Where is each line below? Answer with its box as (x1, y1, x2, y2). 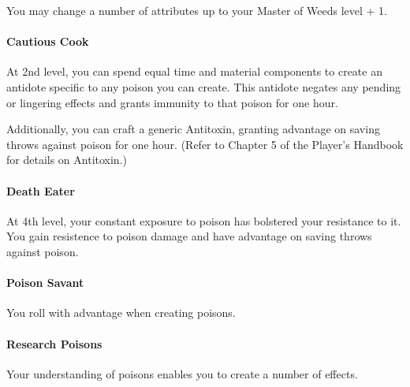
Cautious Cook (6, 33, 89, 50)
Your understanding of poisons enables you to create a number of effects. (6, 365, 358, 381)
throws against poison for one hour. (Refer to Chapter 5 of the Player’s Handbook (6, 136, 404, 152)
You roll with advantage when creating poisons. (6, 304, 236, 321)
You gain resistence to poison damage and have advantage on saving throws (6, 228, 372, 244)
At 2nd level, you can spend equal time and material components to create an (6, 63, 382, 80)
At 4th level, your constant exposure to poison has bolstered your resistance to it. (6, 212, 401, 229)
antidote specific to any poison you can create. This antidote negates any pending (6, 78, 401, 95)
